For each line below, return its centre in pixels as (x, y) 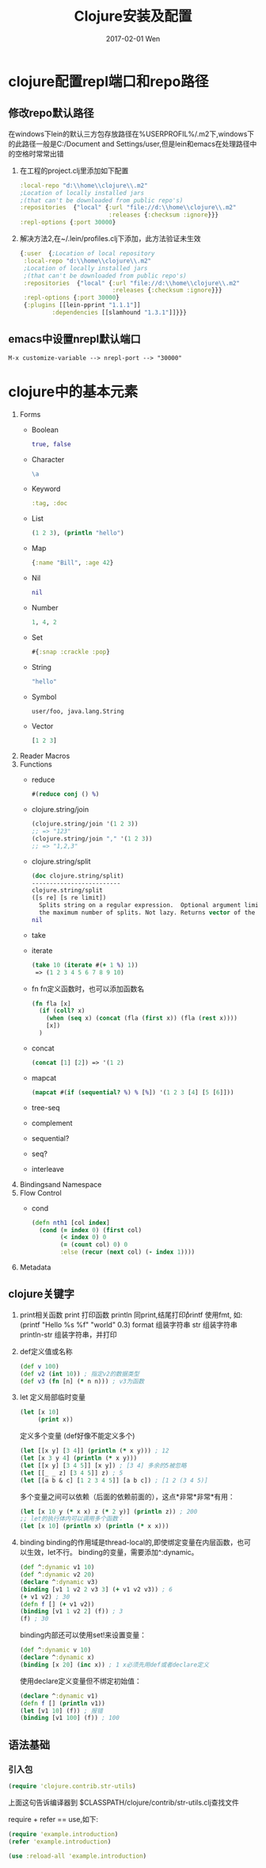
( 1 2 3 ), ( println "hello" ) (78, 533)
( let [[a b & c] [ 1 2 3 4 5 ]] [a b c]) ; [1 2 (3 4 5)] (114, 1480)
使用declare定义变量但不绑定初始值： (80, 1681)
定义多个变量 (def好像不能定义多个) (77, 1436)
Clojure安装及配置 (133, 16)
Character (48, 459)
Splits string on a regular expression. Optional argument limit (150, 905)
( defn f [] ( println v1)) (62, 1703)
